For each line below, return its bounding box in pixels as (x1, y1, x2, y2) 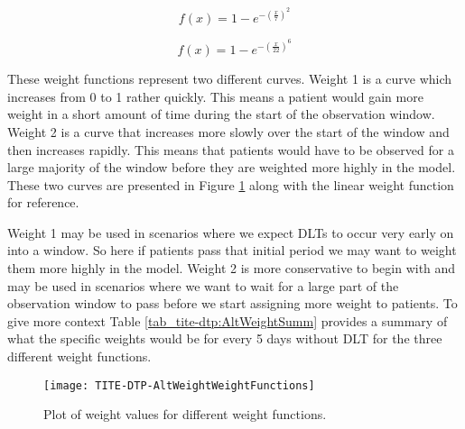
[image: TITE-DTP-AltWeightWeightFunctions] (43, 379, 315, 392)
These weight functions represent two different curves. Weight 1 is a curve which (7, 69, 452, 88)
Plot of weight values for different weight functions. (43, 405, 327, 424)
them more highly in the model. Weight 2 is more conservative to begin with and (7, 259, 456, 278)
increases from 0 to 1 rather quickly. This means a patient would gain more (7, 87, 423, 105)
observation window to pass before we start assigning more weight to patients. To (7, 294, 458, 313)
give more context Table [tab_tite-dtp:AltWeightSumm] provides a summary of (7, 311, 448, 330)
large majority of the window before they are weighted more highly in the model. (7, 158, 456, 177)
